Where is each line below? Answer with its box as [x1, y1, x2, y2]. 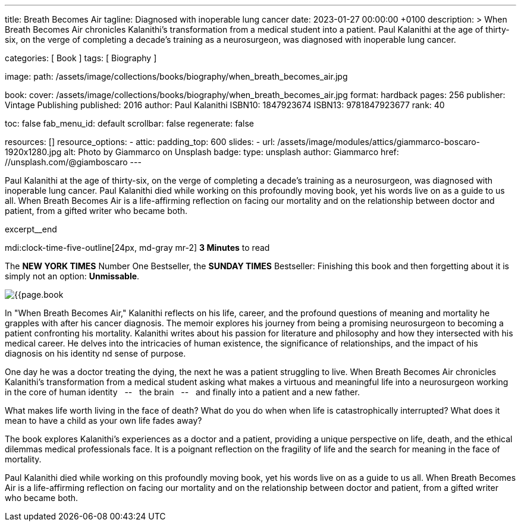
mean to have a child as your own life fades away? [5, 415, 202, 426]
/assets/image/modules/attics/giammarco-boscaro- [277, 137, 481, 147]
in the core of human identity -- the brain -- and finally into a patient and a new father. [5, 387, 360, 397]
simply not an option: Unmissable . [5, 271, 140, 281]
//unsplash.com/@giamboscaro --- [5, 157, 142, 167]
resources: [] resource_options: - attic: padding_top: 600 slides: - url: [5, 137, 275, 147]
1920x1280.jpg [5, 147, 62, 157]
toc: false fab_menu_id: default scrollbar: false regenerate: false [5, 118, 254, 128]
